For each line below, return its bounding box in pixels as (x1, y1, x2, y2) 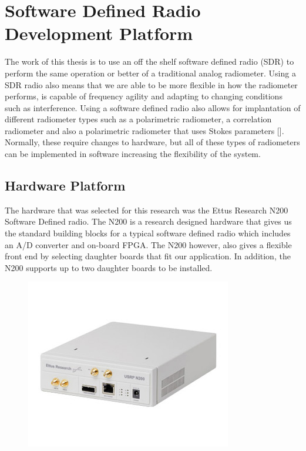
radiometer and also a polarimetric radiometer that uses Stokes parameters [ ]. (5, 124, 284, 136)
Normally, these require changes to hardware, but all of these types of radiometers (5, 136, 300, 148)
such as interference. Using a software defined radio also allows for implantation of (5, 101, 301, 113)
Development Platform (5, 21, 193, 45)
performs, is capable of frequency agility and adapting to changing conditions (5, 90, 283, 102)
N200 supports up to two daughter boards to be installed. (5, 261, 213, 273)
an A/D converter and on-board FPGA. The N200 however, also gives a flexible (5, 238, 292, 250)
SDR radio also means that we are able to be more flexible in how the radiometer (5, 78, 298, 91)
